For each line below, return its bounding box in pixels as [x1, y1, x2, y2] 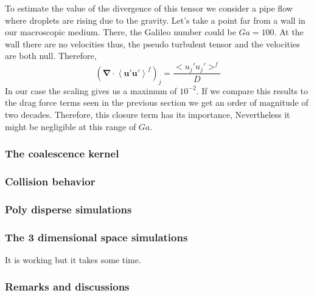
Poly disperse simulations [5, 201, 132, 216]
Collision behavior [5, 173, 96, 188]
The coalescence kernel [5, 146, 119, 161]
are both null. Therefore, [5, 49, 97, 62]
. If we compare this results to [196, 84, 309, 97]
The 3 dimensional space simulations [5, 229, 188, 244]
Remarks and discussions [5, 279, 130, 294]
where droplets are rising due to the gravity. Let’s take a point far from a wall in [5, 13, 305, 26]
